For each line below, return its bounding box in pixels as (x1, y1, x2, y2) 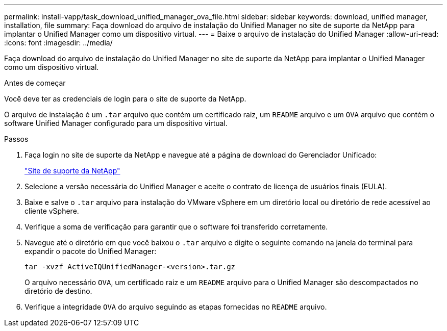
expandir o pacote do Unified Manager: (24, 247, 157, 256)
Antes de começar (4, 79, 66, 87)
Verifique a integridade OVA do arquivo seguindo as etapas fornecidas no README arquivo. (24, 302, 327, 311)
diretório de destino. (24, 287, 92, 295)
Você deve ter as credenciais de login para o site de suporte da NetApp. (4, 94, 246, 103)
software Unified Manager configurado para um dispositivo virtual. (4, 119, 228, 128)
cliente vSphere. (24, 207, 79, 215)
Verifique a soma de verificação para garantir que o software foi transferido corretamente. (24, 222, 328, 231)
